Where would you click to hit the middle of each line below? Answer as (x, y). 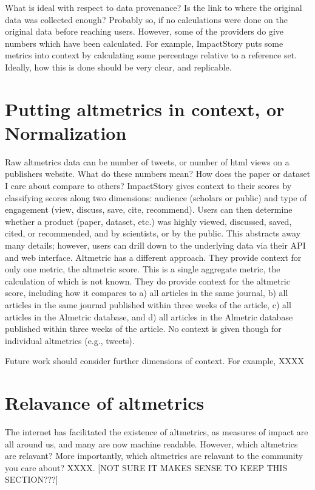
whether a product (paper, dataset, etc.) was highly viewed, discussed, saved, (148, 221)
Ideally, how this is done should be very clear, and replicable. (118, 67)
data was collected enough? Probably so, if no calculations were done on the (146, 19)
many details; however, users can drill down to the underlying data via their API (155, 245)
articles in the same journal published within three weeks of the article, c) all (148, 305)
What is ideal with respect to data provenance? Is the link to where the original (154, 7)
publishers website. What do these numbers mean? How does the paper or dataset (158, 174)
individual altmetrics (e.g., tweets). (70, 340)
